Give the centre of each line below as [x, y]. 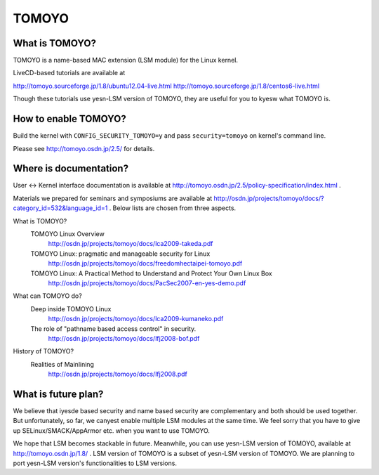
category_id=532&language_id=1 [60, 208]
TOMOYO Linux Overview [67, 234]
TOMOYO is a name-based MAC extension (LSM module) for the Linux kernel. [126, 60]
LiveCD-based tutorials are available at [69, 73]
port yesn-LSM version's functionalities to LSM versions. [95, 463]
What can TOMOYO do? [47, 296]
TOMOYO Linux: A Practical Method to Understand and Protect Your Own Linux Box [152, 273]
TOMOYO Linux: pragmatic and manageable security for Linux [120, 254]
